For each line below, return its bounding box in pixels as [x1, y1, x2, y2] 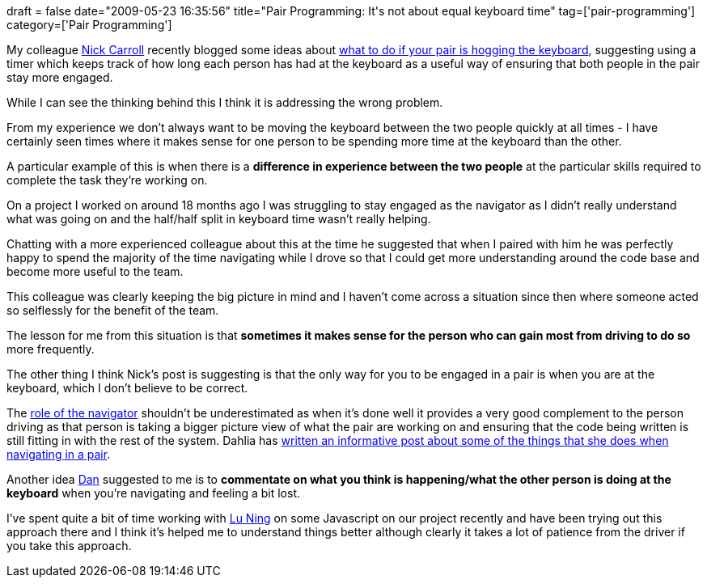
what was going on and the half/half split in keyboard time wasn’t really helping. [6, 212, 431, 226]
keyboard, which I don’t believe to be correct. [6, 381, 248, 395]
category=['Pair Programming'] [6, 18, 172, 32]
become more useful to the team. [6, 264, 184, 278]
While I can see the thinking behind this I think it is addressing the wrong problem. [6, 95, 443, 109]
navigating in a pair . [6, 447, 111, 461]
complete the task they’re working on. [6, 173, 208, 187]
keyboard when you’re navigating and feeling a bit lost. [6, 486, 301, 500]
